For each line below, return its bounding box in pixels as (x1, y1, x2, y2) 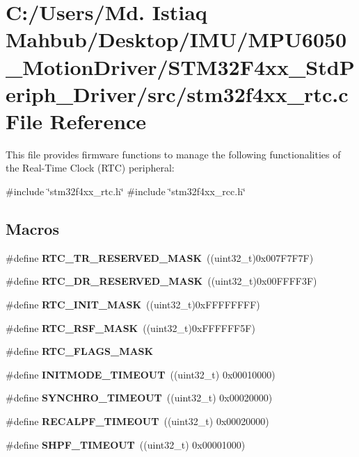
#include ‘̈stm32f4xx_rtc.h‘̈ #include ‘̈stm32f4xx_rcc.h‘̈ (6, 184, 246, 199)
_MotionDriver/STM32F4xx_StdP (6, 52, 355, 81)
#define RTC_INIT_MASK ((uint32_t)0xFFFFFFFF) (6, 297, 260, 312)
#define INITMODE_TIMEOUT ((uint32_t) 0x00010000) (6, 367, 276, 381)
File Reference (6, 106, 147, 135)
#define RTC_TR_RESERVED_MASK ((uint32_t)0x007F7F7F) (6, 250, 314, 265)
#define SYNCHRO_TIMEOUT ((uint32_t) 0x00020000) (6, 390, 273, 405)
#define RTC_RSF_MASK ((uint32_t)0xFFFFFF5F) (6, 320, 255, 335)
